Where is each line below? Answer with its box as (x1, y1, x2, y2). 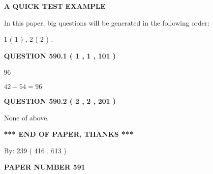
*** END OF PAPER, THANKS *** (4, 129, 133, 139)
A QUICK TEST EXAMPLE (4, 1, 106, 11)
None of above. (4, 112, 49, 122)
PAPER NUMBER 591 (4, 162, 85, 172)
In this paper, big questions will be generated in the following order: (4, 17, 210, 28)
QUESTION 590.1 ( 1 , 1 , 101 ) (4, 50, 116, 60)
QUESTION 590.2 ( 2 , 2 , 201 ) (4, 95, 116, 106)
